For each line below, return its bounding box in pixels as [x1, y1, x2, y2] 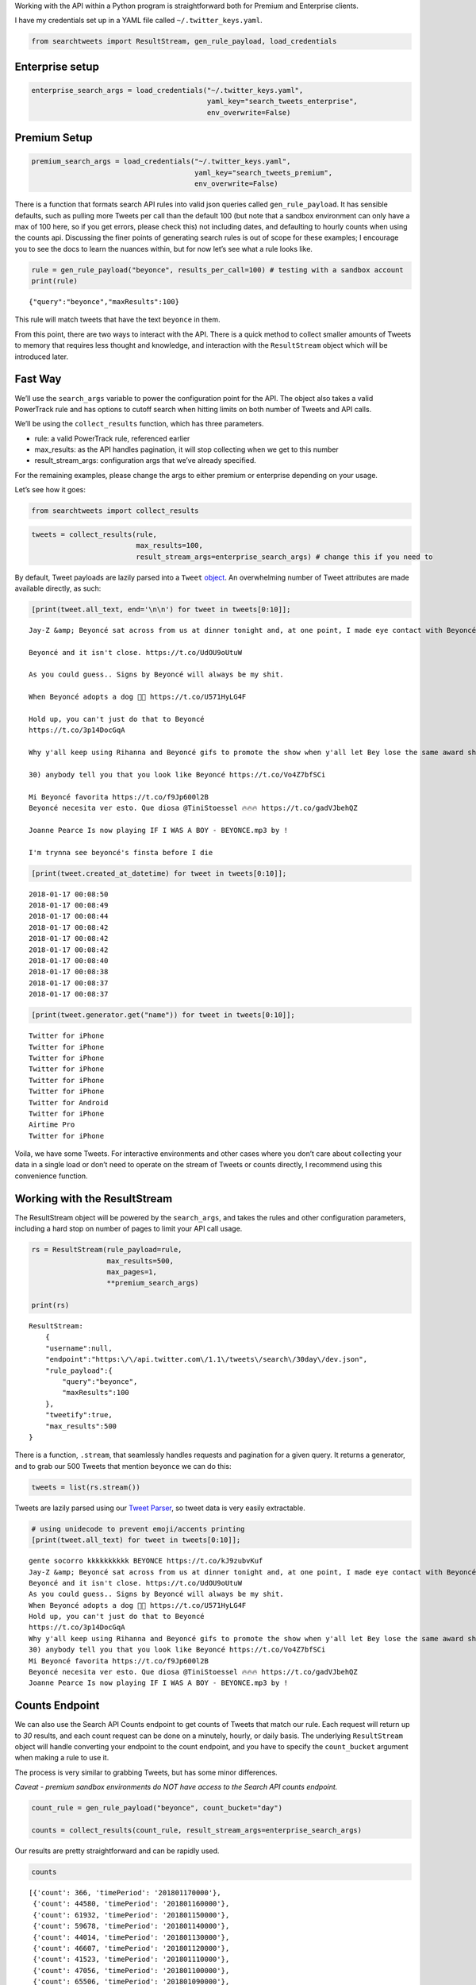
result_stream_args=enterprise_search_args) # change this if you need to [136, 552, 433, 561]
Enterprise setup [14, 60, 99, 73]
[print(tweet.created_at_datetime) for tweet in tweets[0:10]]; [31, 869, 287, 877]
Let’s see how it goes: [14, 485, 86, 495]
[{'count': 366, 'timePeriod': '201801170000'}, [29, 1888, 221, 1897]
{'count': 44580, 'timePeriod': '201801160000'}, [33, 1899, 230, 1909]
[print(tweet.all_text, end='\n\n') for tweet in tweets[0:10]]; [31, 604, 291, 614]
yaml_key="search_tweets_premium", [194, 168, 333, 177]
